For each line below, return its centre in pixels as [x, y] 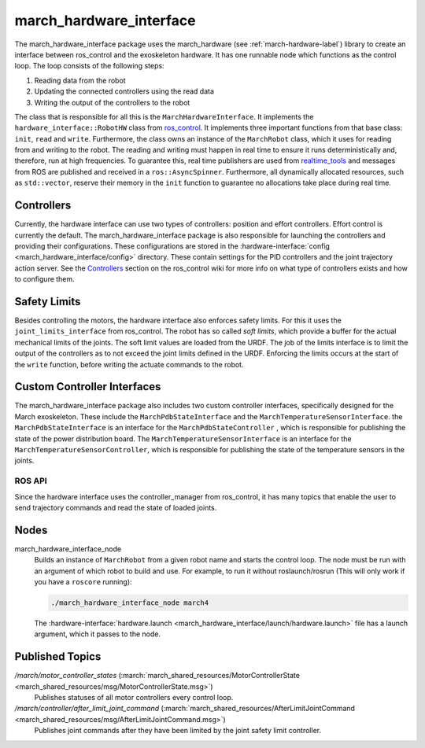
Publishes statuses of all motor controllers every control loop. [134, 698]
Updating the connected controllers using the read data [124, 91]
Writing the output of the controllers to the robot [112, 102]
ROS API [31, 481]
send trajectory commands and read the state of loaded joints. [116, 507]
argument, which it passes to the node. [98, 634]
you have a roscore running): [83, 582]
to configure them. [44, 279]
